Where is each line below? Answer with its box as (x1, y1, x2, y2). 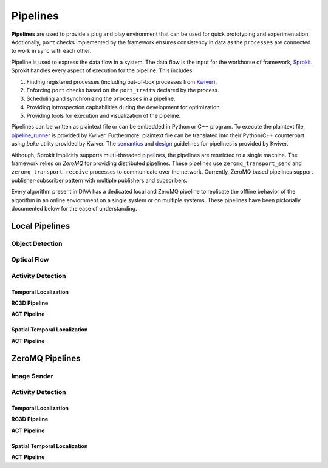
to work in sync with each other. (11, 47, 92, 55)
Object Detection (11, 239, 63, 248)
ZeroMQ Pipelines (11, 353, 81, 364)
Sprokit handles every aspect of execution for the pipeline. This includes (11, 67, 193, 74)
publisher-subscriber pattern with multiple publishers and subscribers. (11, 177, 188, 184)
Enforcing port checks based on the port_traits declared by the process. (26, 86, 219, 93)
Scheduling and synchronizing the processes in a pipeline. (26, 95, 176, 103)
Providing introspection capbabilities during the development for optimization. (26, 103, 222, 110)
